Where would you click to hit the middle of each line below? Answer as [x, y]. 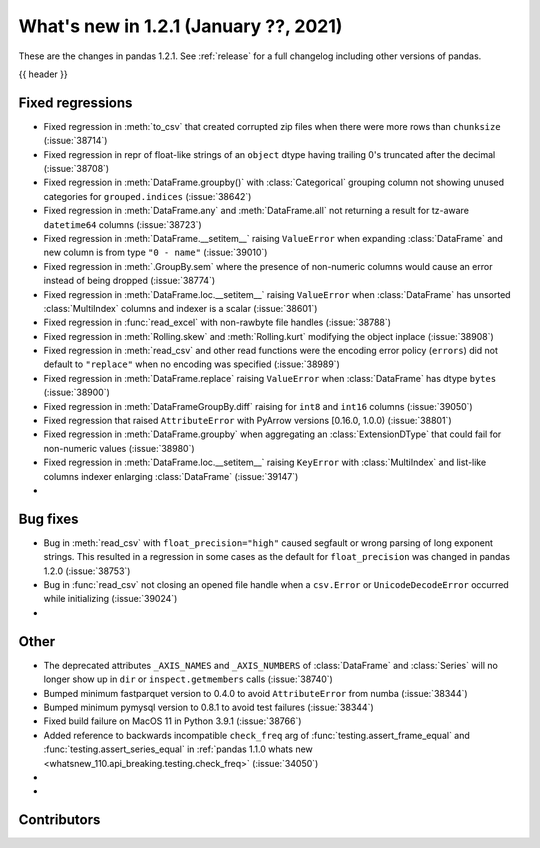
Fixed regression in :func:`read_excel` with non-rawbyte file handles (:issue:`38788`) [217, 322]
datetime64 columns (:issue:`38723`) [122, 224]
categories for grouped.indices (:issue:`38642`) [147, 196]
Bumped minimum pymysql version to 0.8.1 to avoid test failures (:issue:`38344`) [208, 707]
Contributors [59, 820]
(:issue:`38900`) [76, 392]
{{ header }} [43, 74]
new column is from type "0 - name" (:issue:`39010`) [155, 252]
